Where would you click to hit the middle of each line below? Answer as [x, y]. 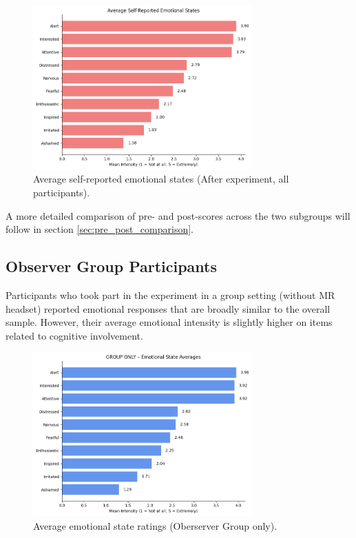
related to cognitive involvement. [74, 335]
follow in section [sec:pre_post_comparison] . [100, 229]
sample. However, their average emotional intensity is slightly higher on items [169, 322]
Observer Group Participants [112, 266]
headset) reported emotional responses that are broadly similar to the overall [168, 308]
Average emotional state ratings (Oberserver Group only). [155, 525]
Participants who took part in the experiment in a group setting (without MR [170, 294]
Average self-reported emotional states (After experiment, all [161, 179]
